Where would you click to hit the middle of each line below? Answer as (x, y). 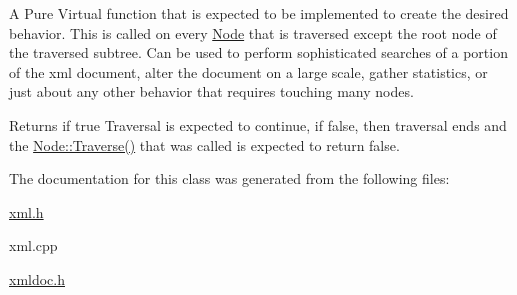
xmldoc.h (37, 278)
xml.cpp (33, 245)
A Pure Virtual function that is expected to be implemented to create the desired (259, 13)
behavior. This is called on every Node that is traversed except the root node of (253, 32)
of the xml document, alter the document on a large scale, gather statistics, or (248, 71)
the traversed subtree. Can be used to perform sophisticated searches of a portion (258, 52)
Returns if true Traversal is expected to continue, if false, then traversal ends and (258, 124)
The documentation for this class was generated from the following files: (229, 178)
